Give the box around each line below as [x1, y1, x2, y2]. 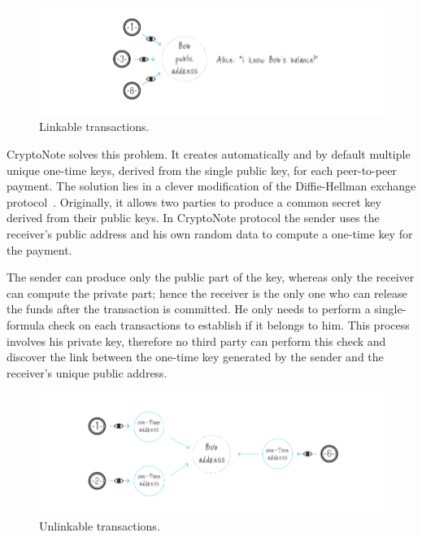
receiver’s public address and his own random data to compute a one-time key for [7, 225, 413, 242]
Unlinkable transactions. [39, 517, 160, 534]
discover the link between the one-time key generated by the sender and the [7, 348, 384, 365]
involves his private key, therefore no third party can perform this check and [7, 332, 386, 349]
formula [7, 317, 45, 334]
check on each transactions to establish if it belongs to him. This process [48, 317, 410, 334]
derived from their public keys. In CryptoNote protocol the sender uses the [7, 209, 380, 226]
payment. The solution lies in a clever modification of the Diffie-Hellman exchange [7, 177, 416, 194]
